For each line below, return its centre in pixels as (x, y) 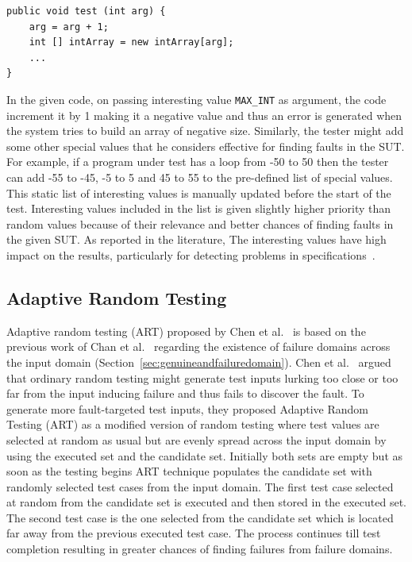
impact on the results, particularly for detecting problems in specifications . (191, 254)
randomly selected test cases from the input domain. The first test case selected (200, 486)
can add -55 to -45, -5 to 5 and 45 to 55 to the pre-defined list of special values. (200, 177)
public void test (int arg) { (86, 11)
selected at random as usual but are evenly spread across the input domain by (196, 439)
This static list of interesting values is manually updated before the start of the (199, 192)
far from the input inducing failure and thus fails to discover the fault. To (185, 393)
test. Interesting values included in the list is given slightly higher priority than (199, 208)
